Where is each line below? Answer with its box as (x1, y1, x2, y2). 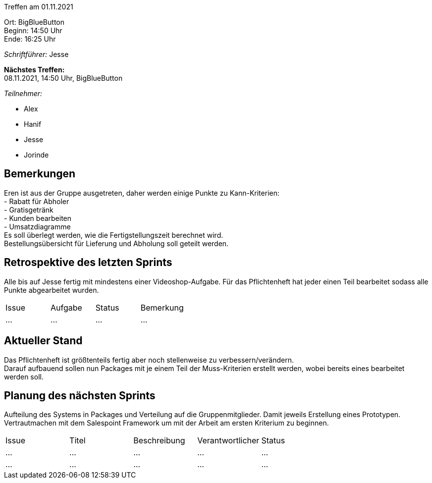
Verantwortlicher (197, 435, 260, 446)
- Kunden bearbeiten (4, 214, 72, 222)
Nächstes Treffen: (4, 65, 65, 74)
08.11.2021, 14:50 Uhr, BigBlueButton (4, 74, 123, 82)
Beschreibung (133, 435, 185, 446)
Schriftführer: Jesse (4, 50, 69, 58)
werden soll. (4, 372, 44, 381)
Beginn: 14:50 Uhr (4, 26, 62, 35)
